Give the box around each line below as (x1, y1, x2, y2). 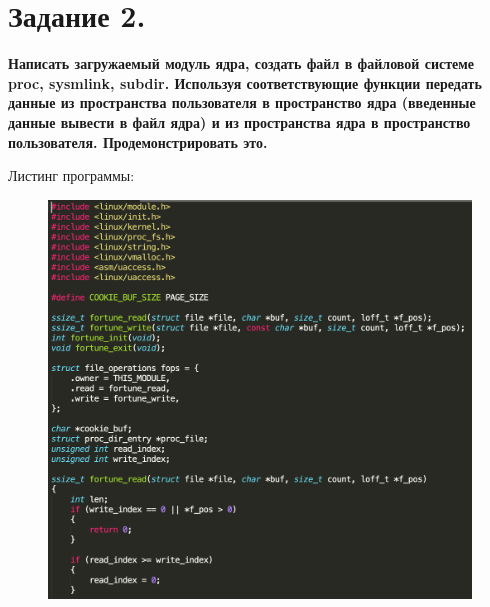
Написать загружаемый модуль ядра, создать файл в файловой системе (8, 53, 475, 74)
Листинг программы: (8, 165, 135, 186)
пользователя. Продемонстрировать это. (8, 131, 268, 152)
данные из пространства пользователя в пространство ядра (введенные (8, 92, 476, 113)
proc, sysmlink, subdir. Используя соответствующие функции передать (8, 72, 482, 93)
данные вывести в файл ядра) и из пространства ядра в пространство (8, 111, 471, 132)
